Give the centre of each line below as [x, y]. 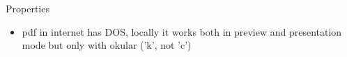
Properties [28, 8]
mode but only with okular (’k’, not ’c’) [107, 45]
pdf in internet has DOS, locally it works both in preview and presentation [182, 31]
